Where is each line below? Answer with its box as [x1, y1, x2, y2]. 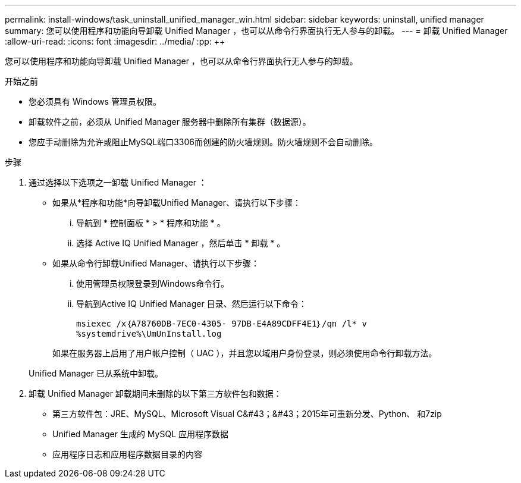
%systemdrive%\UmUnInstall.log [76, 329, 222, 338]
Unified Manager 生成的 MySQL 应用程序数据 [52, 429, 228, 439]
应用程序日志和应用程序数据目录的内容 [52, 449, 202, 459]
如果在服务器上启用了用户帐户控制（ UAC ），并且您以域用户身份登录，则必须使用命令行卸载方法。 [52, 348, 437, 358]
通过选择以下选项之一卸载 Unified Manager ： [29, 177, 207, 187]
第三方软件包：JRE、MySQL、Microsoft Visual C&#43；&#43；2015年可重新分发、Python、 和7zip [52, 409, 442, 419]
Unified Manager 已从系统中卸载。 [29, 368, 163, 378]
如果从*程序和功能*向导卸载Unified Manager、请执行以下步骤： [52, 197, 302, 208]
